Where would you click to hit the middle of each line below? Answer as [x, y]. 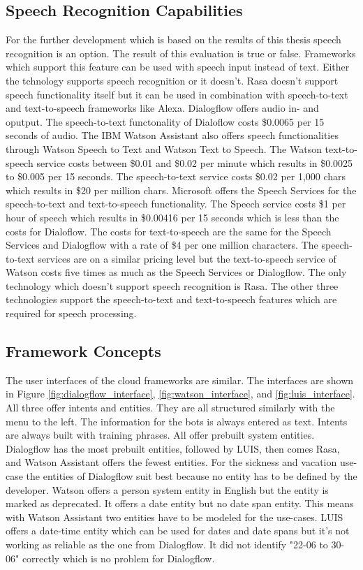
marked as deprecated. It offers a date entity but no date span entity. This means [180, 503]
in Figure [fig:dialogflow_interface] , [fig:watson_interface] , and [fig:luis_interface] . [180, 394]
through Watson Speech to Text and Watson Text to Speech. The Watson [164, 148]
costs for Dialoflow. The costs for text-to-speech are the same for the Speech [169, 231]
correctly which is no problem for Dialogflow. [118, 558]
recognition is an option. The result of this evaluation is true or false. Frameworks [181, 53]
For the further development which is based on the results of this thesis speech [173, 39]
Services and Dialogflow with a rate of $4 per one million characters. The [162, 245]
